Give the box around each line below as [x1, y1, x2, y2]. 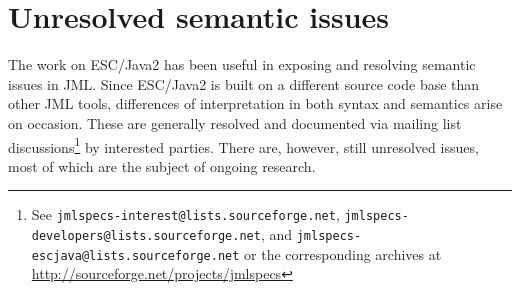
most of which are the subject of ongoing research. [8, 155, 316, 176]
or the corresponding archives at [244, 243, 442, 264]
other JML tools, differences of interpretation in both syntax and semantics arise [8, 93, 503, 114]
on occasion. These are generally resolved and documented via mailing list [8, 112, 462, 133]
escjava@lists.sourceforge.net [31, 248, 240, 263]
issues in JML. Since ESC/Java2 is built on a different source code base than [8, 73, 480, 94]
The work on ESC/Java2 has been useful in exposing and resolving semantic [8, 54, 476, 75]
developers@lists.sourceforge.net [31, 229, 261, 243]
